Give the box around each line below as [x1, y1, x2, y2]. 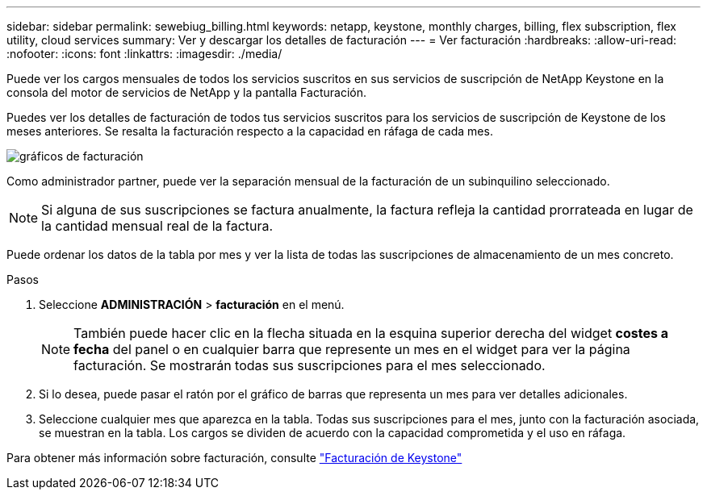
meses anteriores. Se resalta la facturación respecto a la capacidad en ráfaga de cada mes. [6, 124, 493, 138]
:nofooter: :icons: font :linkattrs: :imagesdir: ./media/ [6, 47, 282, 60]
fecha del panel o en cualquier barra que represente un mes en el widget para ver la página [73, 341, 630, 357]
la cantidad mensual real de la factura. [41, 218, 274, 234]
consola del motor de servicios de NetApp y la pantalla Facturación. [6, 85, 366, 99]
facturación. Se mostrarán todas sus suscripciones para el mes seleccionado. [73, 357, 546, 373]
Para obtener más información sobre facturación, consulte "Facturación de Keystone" [6, 451, 462, 465]
